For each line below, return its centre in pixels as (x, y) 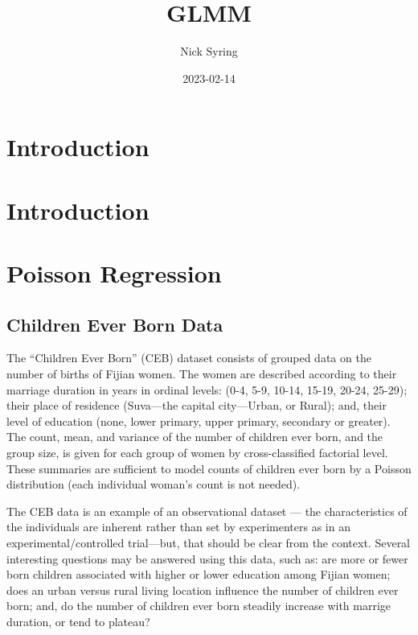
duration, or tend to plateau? (78, 621)
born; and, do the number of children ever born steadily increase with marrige (199, 606)
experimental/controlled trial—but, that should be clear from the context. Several (209, 542)
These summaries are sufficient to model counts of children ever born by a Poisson (209, 468)
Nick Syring (209, 51)
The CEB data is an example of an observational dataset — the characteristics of (207, 511)
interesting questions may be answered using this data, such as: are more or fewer (207, 558)
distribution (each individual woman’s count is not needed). (154, 484)
